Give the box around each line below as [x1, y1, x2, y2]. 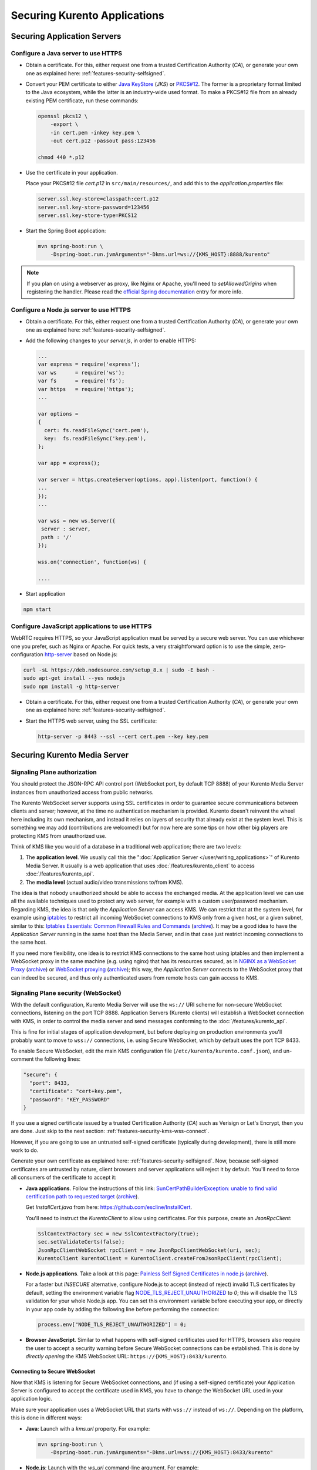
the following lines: [35, 1055, 81, 1063]
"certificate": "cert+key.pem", [29, 1088, 123, 1095]
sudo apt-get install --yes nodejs [23, 675, 126, 681]
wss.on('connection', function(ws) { [38, 559, 147, 565]
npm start [23, 606, 52, 613]
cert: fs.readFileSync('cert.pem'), [44, 427, 150, 433]
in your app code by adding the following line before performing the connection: [25, 1305, 220, 1312]
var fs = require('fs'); [38, 377, 125, 385]
